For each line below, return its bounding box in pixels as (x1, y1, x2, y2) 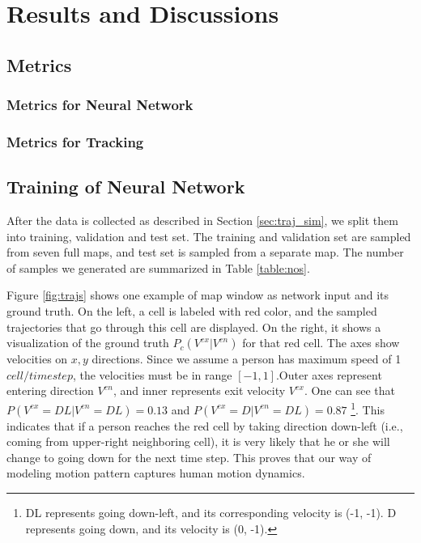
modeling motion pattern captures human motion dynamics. (6, 465, 305, 481)
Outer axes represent (279, 366, 382, 383)
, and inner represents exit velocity (113, 382, 286, 399)
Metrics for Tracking (6, 131, 144, 151)
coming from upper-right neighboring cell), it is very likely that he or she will (6, 433, 390, 450)
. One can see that (304, 382, 395, 399)
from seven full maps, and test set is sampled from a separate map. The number (6, 244, 404, 261)
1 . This (351, 398, 385, 418)
